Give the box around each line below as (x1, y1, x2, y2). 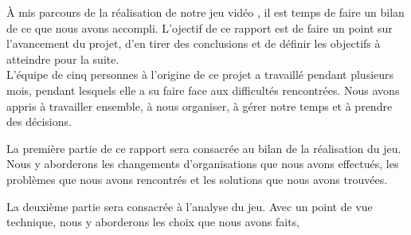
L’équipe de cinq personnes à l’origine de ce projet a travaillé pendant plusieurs (6, 66, 394, 83)
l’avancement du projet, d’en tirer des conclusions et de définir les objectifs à (6, 35, 381, 52)
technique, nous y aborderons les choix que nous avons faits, (6, 213, 300, 230)
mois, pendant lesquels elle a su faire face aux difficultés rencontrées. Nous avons (6, 81, 400, 98)
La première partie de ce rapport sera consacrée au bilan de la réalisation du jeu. (6, 139, 401, 156)
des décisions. (6, 113, 72, 130)
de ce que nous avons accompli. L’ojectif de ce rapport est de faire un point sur (6, 19, 393, 36)
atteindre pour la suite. (6, 50, 119, 67)
